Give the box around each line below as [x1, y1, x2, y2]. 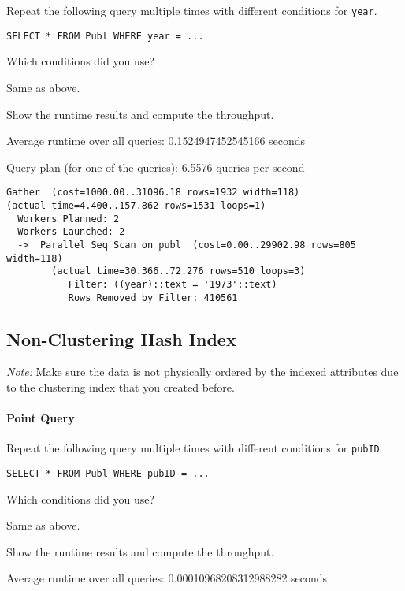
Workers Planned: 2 [17, 213, 120, 225]
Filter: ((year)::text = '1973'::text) [68, 278, 277, 290]
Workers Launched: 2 [17, 226, 125, 238]
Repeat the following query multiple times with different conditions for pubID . [6, 440, 383, 456]
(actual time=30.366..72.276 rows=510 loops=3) [51, 266, 306, 277]
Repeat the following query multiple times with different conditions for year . [6, 2, 377, 18]
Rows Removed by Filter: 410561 [68, 292, 238, 303]
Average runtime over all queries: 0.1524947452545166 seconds [6, 132, 306, 149]
